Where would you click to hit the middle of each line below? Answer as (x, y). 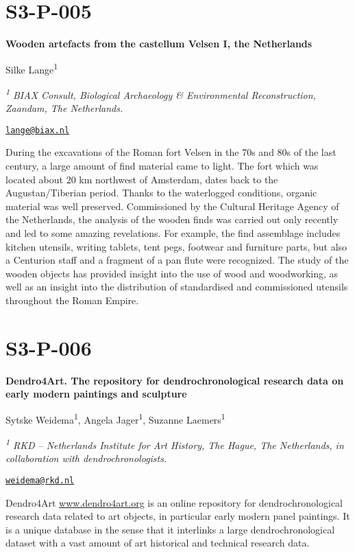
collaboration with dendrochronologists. (86, 458)
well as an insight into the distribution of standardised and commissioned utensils (177, 287)
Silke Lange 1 (32, 68)
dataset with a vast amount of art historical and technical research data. (158, 543)
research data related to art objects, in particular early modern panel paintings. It (178, 516)
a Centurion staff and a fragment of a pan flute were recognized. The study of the (177, 260)
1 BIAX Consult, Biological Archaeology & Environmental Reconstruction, (161, 93)
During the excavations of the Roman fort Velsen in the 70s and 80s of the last (171, 152)
